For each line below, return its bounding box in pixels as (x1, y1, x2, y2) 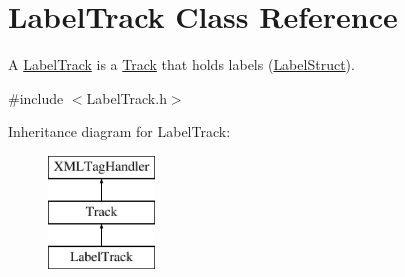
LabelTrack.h (86, 87, 167, 108)
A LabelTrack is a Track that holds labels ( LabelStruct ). (8, 54, 355, 75)
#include (8, 87, 64, 108)
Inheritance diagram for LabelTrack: (8, 121, 231, 142)
